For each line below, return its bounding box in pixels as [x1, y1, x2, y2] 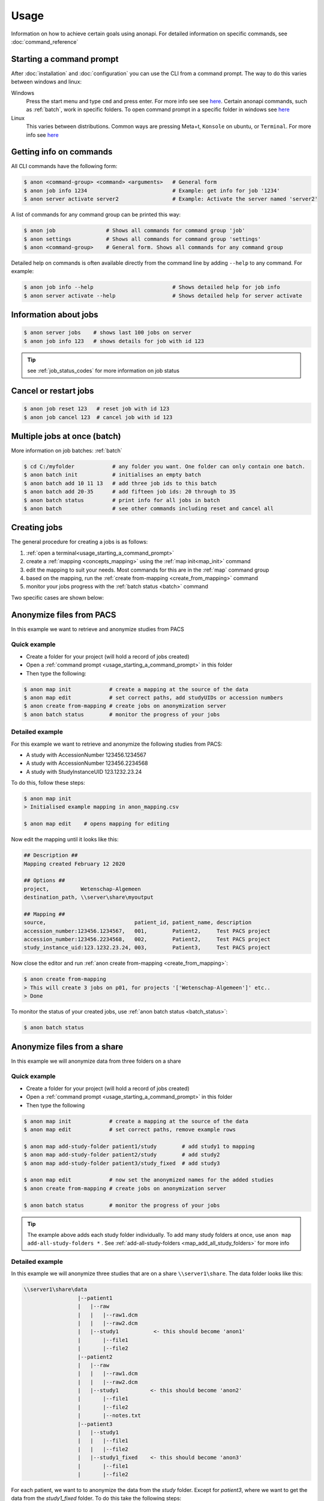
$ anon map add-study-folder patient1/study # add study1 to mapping [23, 1143, 255, 1150]
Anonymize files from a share [11, 1042, 124, 1052]
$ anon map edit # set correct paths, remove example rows [23, 1126, 236, 1133]
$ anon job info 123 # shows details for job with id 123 [23, 337, 205, 345]
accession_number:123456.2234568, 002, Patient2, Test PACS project [23, 936, 271, 943]
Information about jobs [11, 310, 98, 320]
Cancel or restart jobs [11, 385, 94, 396]
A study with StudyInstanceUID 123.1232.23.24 [26, 768, 142, 775]
